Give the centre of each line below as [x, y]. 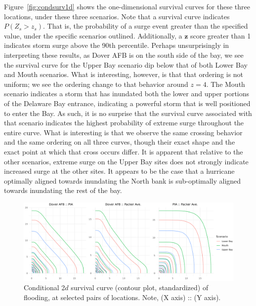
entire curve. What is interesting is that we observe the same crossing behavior [123, 132]
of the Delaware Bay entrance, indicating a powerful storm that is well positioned [127, 103]
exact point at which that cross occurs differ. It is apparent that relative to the [124, 151]
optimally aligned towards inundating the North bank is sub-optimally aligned [123, 180]
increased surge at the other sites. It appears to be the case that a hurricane [119, 171]
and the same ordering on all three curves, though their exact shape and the [120, 142]
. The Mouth [226, 84]
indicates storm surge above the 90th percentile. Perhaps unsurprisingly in [117, 45]
